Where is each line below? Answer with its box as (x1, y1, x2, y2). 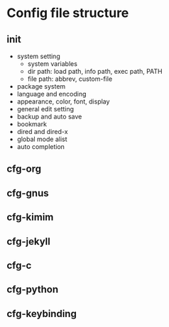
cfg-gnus (6, 187, 49, 199)
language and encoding (16, 90, 87, 98)
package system (16, 82, 66, 90)
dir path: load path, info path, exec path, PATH (27, 67, 163, 75)
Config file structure (6, 5, 129, 21)
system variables (27, 60, 77, 68)
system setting (16, 52, 61, 60)
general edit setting (16, 105, 75, 113)
